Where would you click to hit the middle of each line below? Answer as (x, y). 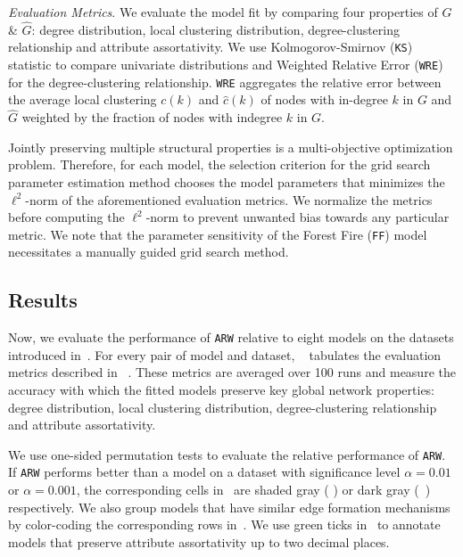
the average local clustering (83, 99)
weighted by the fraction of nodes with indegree (152, 117)
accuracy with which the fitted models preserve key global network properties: (222, 390)
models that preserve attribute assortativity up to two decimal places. (199, 541)
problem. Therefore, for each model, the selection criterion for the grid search (219, 164)
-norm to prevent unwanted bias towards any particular (298, 217)
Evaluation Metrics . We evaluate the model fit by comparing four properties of (223, 12)
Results (43, 300)
